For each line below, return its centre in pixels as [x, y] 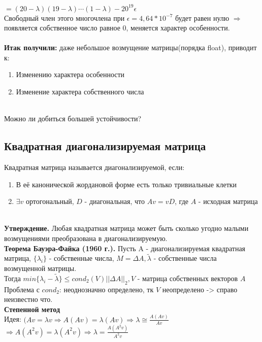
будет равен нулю [202, 18]
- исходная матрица [228, 201]
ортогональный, [50, 201]
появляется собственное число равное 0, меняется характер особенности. [117, 28]
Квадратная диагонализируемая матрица [105, 146]
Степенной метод [32, 309]
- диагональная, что [115, 201]
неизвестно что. [28, 299]
